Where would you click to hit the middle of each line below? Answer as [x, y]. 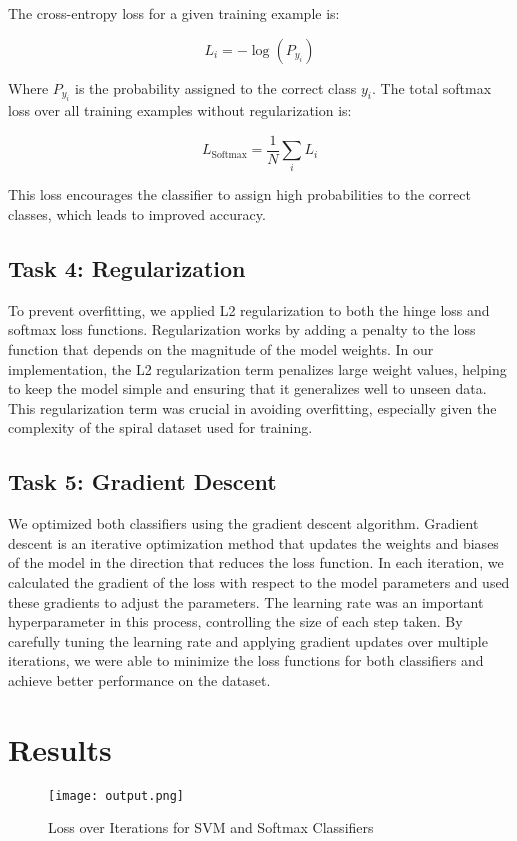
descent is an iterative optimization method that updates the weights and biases [253, 542]
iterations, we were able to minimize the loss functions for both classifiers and [246, 660]
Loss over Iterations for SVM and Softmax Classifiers [211, 827]
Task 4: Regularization [127, 267]
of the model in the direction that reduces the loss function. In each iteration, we [256, 562]
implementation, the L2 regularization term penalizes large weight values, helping [257, 368]
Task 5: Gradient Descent [142, 481]
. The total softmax [431, 87]
